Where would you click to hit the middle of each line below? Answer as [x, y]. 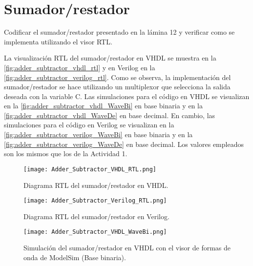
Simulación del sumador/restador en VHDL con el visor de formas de [127, 247]
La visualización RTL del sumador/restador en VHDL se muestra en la [110, 58]
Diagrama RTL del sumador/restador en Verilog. [96, 216]
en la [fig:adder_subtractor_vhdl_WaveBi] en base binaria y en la [103, 106]
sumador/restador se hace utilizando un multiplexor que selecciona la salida [117, 87]
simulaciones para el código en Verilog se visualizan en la [89, 125]
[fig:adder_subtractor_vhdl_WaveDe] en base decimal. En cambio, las [110, 115]
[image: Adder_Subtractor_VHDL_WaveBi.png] [95, 232]
